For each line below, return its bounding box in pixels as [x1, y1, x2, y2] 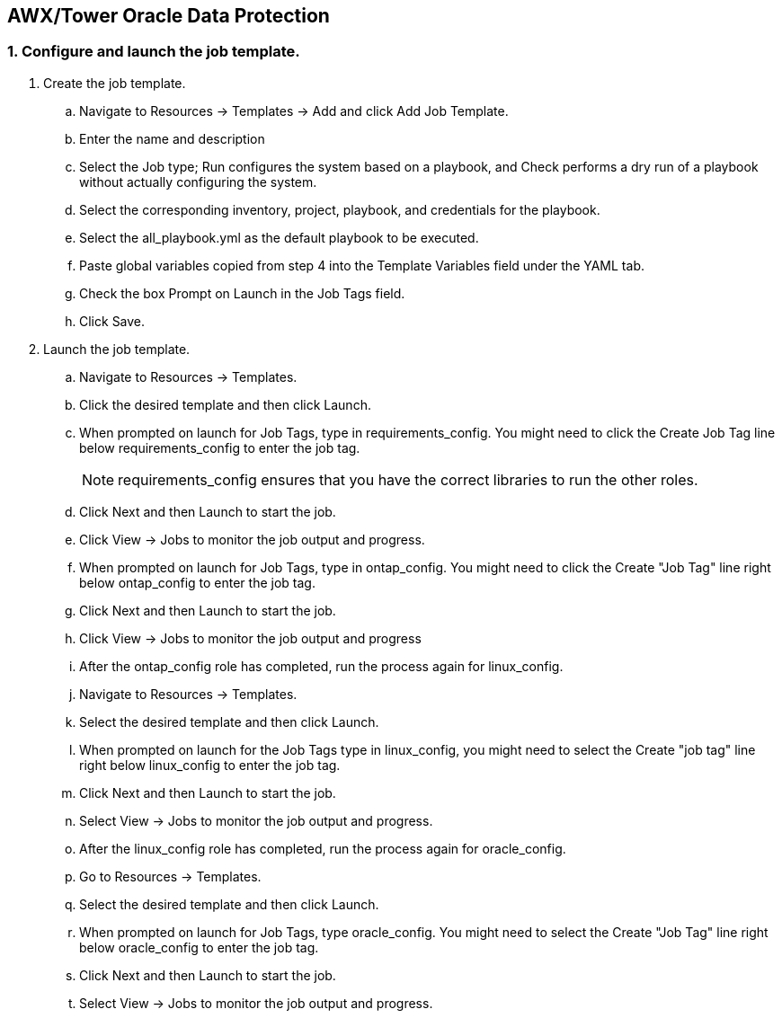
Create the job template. [43, 75, 186, 91]
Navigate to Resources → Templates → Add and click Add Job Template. [79, 102, 509, 119]
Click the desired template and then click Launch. [79, 396, 371, 412]
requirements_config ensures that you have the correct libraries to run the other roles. [118, 470, 698, 489]
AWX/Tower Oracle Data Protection [7, 4, 330, 27]
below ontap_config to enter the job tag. [79, 574, 315, 590]
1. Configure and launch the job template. [7, 42, 300, 61]
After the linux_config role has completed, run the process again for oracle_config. [79, 840, 566, 856]
